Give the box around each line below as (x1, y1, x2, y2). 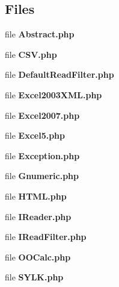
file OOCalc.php (5, 250, 71, 263)
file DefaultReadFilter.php (5, 68, 114, 81)
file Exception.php (5, 149, 80, 162)
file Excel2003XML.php (5, 88, 102, 101)
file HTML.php (5, 189, 67, 202)
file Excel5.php (5, 129, 65, 142)
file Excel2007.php (5, 109, 80, 121)
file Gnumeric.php (5, 169, 79, 182)
